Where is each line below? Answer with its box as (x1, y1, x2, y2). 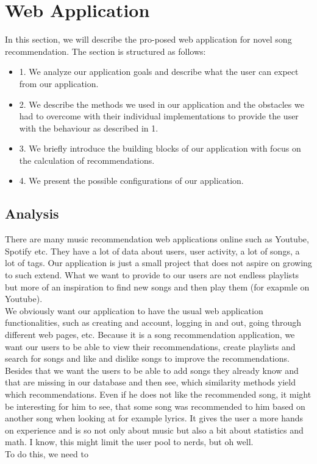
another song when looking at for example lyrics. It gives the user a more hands (5, 412, 304, 424)
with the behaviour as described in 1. (19, 121, 158, 134)
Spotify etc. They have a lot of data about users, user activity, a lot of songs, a (5, 244, 300, 257)
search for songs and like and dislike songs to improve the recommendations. (5, 352, 290, 365)
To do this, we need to (5, 447, 88, 460)
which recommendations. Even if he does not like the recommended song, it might (5, 387, 312, 400)
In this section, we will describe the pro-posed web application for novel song (5, 33, 292, 46)
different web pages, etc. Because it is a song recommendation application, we (5, 328, 295, 341)
